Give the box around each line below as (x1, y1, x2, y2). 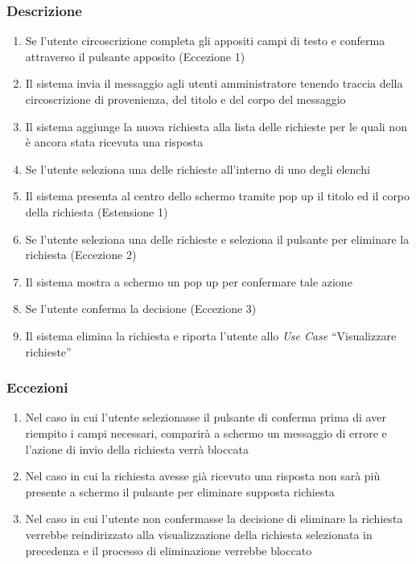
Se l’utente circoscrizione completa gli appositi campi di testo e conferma (25, 32, 385, 49)
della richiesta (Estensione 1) (25, 203, 168, 220)
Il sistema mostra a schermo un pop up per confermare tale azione (25, 273, 352, 290)
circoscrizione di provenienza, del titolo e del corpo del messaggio (25, 91, 346, 107)
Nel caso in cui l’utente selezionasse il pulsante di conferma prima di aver (25, 409, 386, 426)
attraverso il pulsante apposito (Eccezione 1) (25, 47, 245, 64)
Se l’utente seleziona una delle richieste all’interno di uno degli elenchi (25, 160, 370, 177)
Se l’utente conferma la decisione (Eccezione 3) (25, 300, 257, 317)
